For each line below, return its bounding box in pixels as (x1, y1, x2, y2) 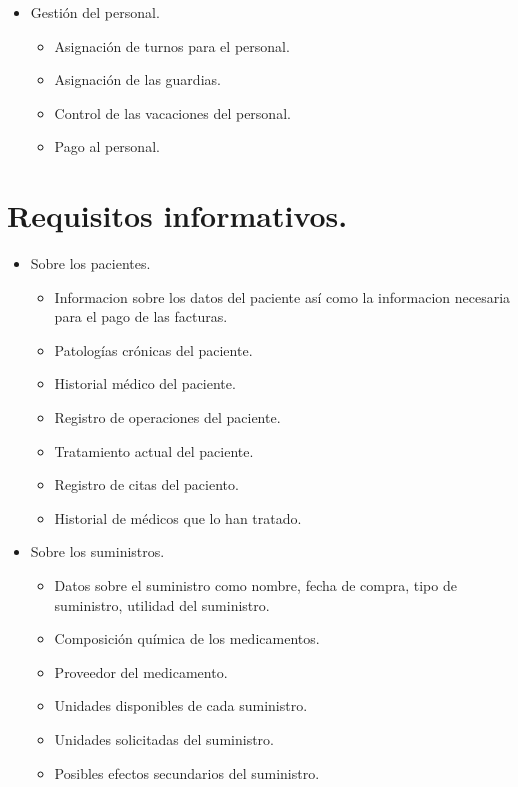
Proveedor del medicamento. (54, 661, 228, 682)
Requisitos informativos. (7, 195, 348, 236)
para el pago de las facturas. (54, 306, 228, 327)
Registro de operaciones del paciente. (54, 407, 281, 428)
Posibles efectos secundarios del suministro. (54, 762, 320, 783)
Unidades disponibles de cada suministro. (54, 695, 308, 716)
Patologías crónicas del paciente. (54, 339, 253, 360)
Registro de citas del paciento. (54, 474, 239, 495)
